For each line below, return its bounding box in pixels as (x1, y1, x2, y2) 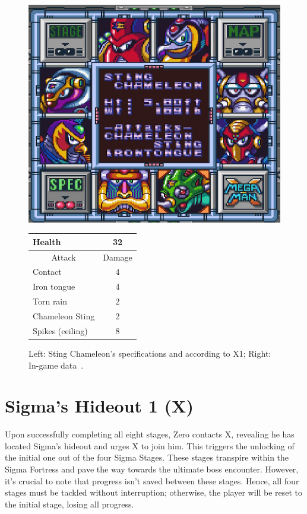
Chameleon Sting (33, 309, 95, 322)
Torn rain (33, 295, 68, 307)
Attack (51, 250, 76, 263)
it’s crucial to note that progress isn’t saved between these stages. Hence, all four (5, 474, 299, 487)
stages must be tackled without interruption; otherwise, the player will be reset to (5, 486, 303, 499)
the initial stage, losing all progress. (5, 497, 134, 510)
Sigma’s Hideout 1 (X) (5, 394, 194, 418)
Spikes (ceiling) (33, 324, 88, 337)
